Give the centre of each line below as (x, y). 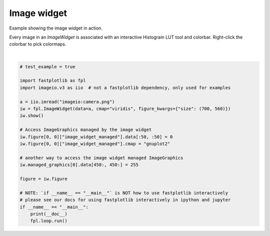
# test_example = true (47, 67)
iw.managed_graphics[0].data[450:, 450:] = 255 (79, 165)
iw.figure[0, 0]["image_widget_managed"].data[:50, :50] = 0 (96, 137)
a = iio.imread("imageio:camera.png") (67, 102)
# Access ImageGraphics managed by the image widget (86, 130)
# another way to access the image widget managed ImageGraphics (101, 158)
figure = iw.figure (43, 179)
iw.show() (32, 116)
